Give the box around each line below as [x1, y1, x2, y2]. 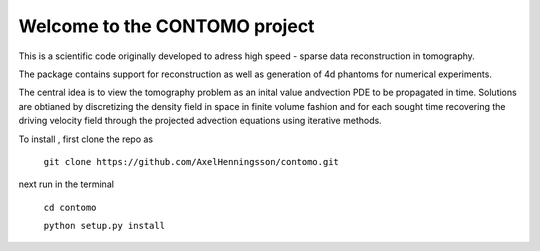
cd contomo [43, 201, 97, 213]
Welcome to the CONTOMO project [18, 15, 315, 37]
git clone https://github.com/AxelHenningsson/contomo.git [43, 156, 340, 167]
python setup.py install [43, 220, 165, 232]
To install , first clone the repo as [18, 133, 154, 145]
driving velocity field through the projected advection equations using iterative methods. [18, 115, 382, 127]
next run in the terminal [18, 178, 115, 190]
